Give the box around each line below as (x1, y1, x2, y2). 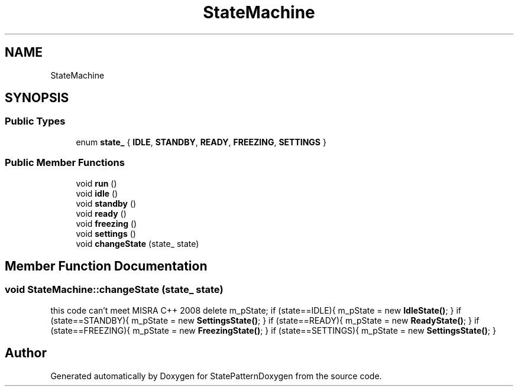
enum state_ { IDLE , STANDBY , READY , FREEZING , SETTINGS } (76, 136, 326, 147)
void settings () (76, 228, 136, 239)
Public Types (5, 115, 66, 128)
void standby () (76, 198, 137, 208)
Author (5, 346, 47, 361)
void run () (76, 178, 117, 188)
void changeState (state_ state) (76, 238, 199, 249)
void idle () (76, 188, 118, 198)
